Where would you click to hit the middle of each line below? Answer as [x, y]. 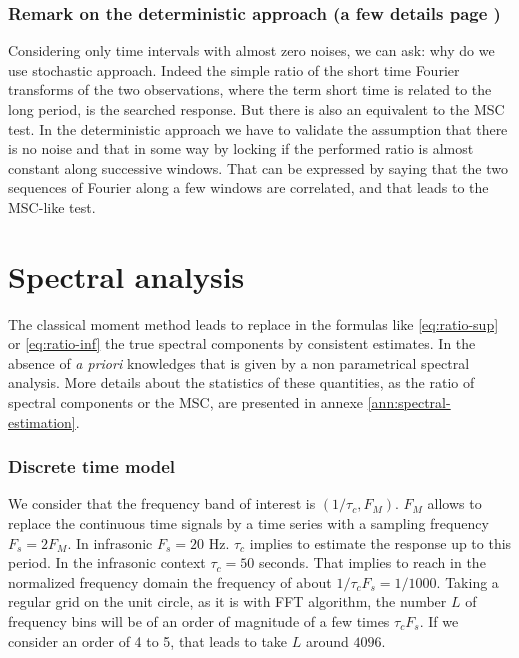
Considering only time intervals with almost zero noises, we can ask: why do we [251, 50]
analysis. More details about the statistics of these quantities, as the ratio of [241, 382]
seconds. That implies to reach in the [372, 562]
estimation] [42, 421]
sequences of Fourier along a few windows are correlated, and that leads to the [248, 187]
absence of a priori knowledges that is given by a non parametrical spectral [239, 362]
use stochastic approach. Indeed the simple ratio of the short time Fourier [234, 69]
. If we [439, 621]
